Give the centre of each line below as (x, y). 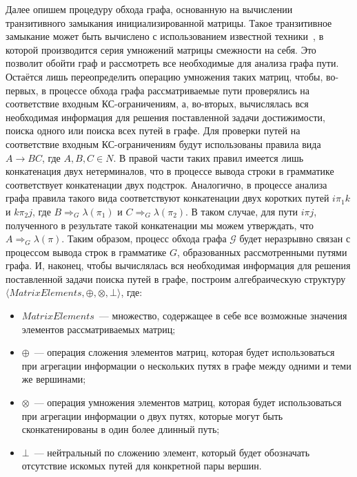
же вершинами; (54, 379)
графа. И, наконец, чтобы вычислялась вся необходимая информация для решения (178, 265)
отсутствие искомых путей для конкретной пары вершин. (142, 466)
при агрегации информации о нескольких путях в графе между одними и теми (186, 365)
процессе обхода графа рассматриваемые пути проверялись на (180, 90)
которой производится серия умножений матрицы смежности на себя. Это (161, 49)
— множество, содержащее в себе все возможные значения (223, 316)
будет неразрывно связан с (295, 238)
